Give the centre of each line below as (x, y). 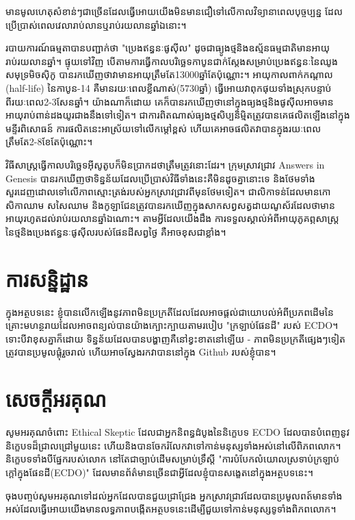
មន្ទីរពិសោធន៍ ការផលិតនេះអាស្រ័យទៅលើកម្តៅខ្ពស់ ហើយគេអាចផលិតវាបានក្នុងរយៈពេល (163, 128)
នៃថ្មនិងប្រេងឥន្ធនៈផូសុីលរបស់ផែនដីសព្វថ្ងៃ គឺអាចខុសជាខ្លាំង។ (116, 231)
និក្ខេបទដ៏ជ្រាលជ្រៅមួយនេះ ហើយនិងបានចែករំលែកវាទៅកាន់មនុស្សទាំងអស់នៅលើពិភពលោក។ (173, 445)
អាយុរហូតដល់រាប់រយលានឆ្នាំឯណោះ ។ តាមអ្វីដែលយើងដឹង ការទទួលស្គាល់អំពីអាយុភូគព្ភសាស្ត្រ (172, 218)
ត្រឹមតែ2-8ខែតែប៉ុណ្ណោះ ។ (49, 141)
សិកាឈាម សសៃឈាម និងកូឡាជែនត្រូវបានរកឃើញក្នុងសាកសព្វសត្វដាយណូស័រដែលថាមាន (170, 205)
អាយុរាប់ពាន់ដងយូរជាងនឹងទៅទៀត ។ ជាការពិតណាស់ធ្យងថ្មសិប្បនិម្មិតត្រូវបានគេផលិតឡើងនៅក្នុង (178, 115)
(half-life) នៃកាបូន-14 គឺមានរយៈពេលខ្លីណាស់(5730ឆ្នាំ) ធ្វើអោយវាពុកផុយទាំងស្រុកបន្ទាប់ (169, 87)
